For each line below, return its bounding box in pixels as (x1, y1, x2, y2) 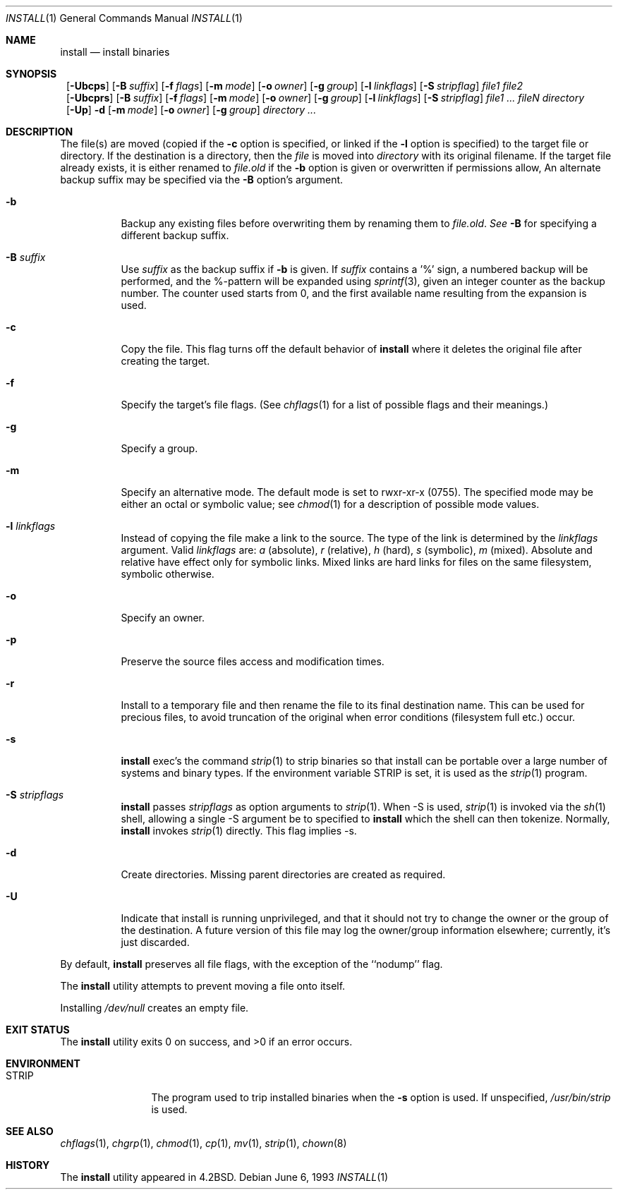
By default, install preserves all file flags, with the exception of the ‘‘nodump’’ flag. (60, 958, 443, 970)
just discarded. (121, 936, 190, 948)
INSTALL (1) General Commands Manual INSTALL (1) (6, 12, 243, 24)
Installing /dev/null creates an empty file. (60, 1002, 249, 1014)
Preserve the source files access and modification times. (121, 655, 384, 667)
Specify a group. (121, 442, 198, 454)
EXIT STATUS (6, 1024, 70, 1036)
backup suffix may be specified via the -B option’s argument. (60, 174, 344, 186)
